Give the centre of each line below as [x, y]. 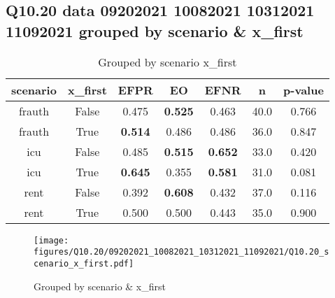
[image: [51, 240]
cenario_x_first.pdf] [84, 263]
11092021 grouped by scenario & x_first [155, 30]
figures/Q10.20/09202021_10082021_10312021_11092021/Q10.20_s [181, 252]
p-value [304, 90]
